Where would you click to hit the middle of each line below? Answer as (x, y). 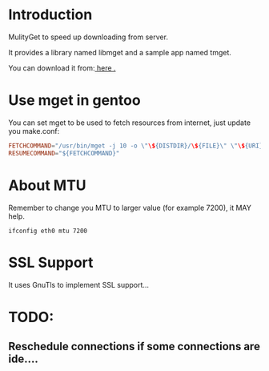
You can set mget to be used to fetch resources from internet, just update (129, 123)
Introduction (50, 15)
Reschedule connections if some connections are (134, 347)
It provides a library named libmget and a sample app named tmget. (120, 52)
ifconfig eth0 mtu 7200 (48, 231)
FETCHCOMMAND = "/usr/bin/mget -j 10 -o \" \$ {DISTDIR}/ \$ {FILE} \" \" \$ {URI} (136, 146)
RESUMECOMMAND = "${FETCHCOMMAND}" (64, 153)
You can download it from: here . (62, 68)
